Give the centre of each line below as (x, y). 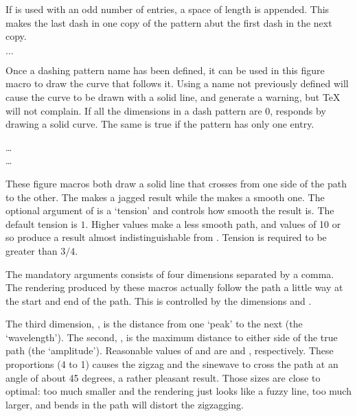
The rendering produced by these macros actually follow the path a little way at (174, 287)
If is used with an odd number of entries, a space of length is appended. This (168, 9)
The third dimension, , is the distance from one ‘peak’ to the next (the (154, 324)
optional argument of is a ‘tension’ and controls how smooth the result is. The (170, 210)
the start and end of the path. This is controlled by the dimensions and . (159, 300)
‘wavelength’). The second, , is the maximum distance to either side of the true (172, 337)
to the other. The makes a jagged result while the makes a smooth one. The (165, 197)
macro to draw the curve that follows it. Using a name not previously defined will (177, 83)
